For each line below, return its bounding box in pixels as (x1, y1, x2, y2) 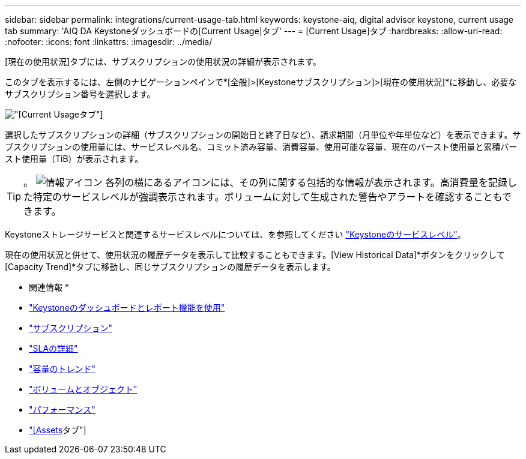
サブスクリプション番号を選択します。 (5, 89, 156, 99)
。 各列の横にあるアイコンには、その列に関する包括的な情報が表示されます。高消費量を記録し (23, 176, 517, 188)
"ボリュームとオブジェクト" (29, 384, 138, 394)
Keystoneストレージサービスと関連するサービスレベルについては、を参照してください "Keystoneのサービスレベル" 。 (5, 229, 466, 239)
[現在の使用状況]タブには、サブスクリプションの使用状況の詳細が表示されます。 (5, 56, 321, 67)
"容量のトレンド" (29, 364, 96, 374)
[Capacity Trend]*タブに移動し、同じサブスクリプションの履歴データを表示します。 (5, 262, 336, 272)
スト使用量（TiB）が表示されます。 (5, 154, 144, 164)
